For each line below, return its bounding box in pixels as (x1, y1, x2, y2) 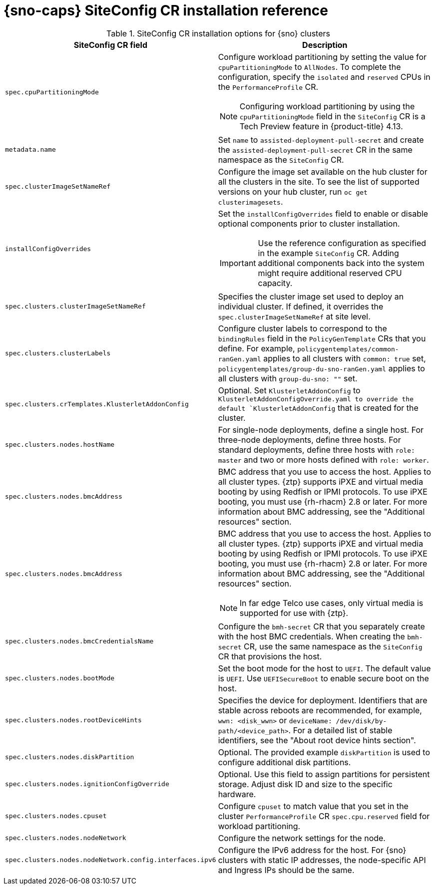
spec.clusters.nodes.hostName (5, 441, 115, 449)
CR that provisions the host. (218, 651, 322, 661)
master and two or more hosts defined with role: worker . (218, 454, 429, 465)
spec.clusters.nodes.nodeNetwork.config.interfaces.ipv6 (5, 856, 216, 864)
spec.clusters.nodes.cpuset (5, 812, 107, 820)
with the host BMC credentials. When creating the (218, 631, 405, 641)
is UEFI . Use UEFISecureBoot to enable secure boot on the (218, 673, 429, 683)
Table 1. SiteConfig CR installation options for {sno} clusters (106, 28, 330, 38)
